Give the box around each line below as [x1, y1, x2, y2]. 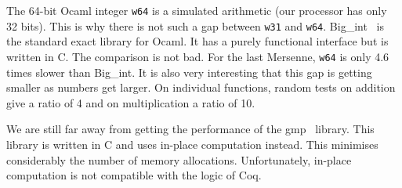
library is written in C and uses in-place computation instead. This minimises [6, 136, 378, 152]
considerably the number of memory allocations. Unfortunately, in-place [6, 151, 352, 168]
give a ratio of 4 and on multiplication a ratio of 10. [6, 94, 255, 110]
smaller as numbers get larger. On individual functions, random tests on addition [6, 79, 396, 96]
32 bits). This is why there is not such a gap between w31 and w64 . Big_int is [6, 17, 384, 34]
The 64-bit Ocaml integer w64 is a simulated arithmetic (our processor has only [6, 2, 387, 18]
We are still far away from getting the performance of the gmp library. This [6, 121, 375, 137]
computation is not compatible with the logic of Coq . [6, 167, 262, 183]
